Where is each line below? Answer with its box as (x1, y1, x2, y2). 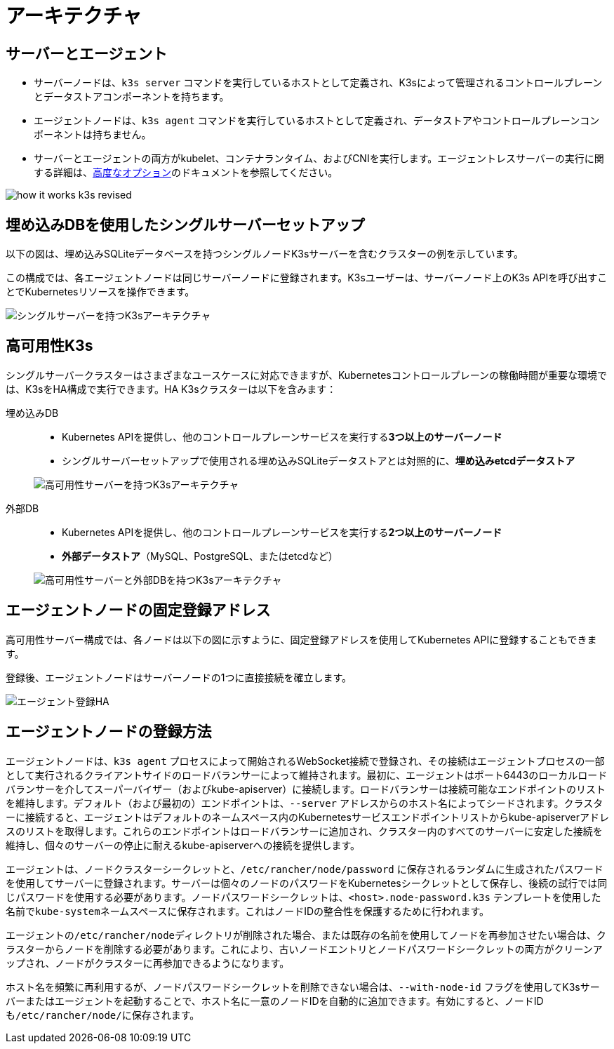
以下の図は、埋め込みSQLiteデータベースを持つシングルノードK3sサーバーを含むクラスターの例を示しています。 (6, 248, 524, 260)
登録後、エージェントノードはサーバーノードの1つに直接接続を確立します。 (6, 671, 352, 683)
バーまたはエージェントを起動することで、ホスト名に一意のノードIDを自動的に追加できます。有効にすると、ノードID (6, 994, 544, 1007)
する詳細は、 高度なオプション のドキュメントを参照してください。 (34, 166, 338, 179)
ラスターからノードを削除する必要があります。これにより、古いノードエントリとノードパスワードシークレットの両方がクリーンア (6, 942, 603, 955)
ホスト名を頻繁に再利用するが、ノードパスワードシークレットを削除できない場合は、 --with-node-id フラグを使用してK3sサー (6, 980, 600, 993)
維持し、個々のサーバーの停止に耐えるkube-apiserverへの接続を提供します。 (6, 838, 361, 851)
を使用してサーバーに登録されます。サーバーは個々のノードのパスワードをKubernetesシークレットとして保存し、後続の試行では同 (6, 876, 608, 889)
